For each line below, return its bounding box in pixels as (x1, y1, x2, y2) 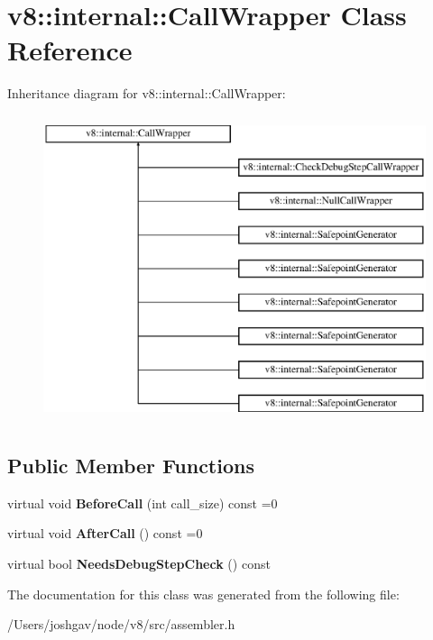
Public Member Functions (7, 452, 254, 480)
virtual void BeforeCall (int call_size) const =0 (7, 493, 278, 512)
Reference (7, 32, 133, 69)
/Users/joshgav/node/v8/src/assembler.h (7, 615, 235, 634)
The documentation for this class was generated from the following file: (7, 584, 400, 603)
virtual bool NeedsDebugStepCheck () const (7, 554, 271, 573)
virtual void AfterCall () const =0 (7, 524, 203, 543)
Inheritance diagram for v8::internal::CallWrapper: (7, 84, 286, 103)
